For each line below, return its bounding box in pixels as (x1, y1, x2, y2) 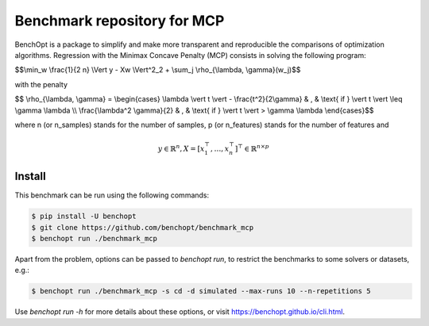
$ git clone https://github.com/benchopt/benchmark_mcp (31, 223, 254, 232)
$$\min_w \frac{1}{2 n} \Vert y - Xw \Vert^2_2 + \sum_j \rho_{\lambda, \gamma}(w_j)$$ (14, 65, 301, 75)
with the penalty (14, 79, 68, 89)
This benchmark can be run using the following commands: (14, 190, 210, 200)
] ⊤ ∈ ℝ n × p (234, 143, 269, 153)
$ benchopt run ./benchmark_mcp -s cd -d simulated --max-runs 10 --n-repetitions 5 (31, 286, 371, 296)
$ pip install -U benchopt (31, 212, 137, 221)
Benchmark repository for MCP (14, 12, 225, 29)
